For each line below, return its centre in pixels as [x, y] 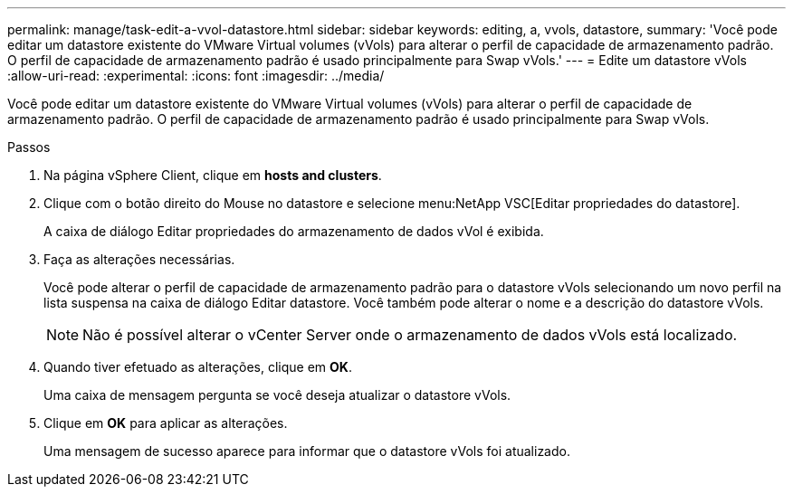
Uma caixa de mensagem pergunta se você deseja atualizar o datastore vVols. [277, 395]
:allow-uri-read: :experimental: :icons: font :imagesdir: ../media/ [196, 76]
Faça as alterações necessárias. [139, 259]
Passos [29, 147]
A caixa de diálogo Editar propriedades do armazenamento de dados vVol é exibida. [294, 231]
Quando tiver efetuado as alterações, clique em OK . [198, 367]
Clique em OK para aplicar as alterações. [166, 423]
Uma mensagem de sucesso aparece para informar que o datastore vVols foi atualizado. [307, 451]
